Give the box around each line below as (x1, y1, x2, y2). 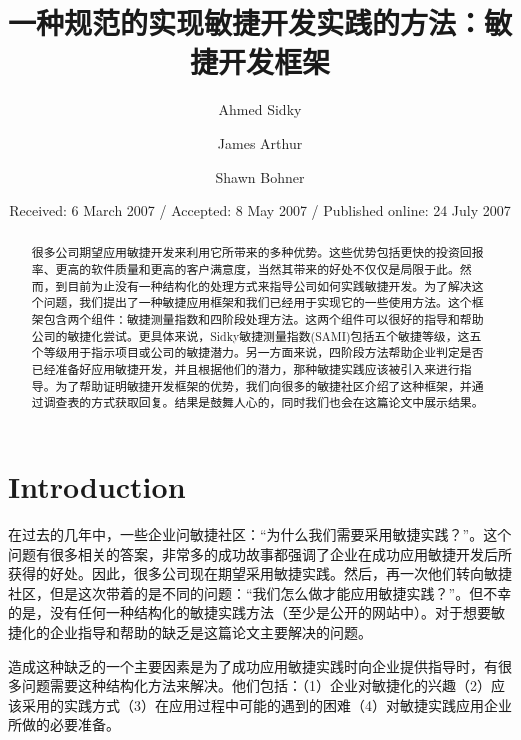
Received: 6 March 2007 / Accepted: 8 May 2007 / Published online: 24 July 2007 (9, 200, 511, 221)
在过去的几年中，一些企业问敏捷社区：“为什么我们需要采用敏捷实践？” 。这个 (8, 523, 512, 544)
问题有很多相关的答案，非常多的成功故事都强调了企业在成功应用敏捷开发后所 (8, 543, 512, 564)
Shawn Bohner (215, 166, 305, 187)
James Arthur (217, 132, 303, 153)
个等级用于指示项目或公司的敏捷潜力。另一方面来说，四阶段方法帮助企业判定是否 (31, 344, 484, 361)
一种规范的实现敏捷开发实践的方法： (8, 2, 485, 43)
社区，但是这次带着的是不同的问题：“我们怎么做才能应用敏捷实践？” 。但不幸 (8, 582, 512, 603)
